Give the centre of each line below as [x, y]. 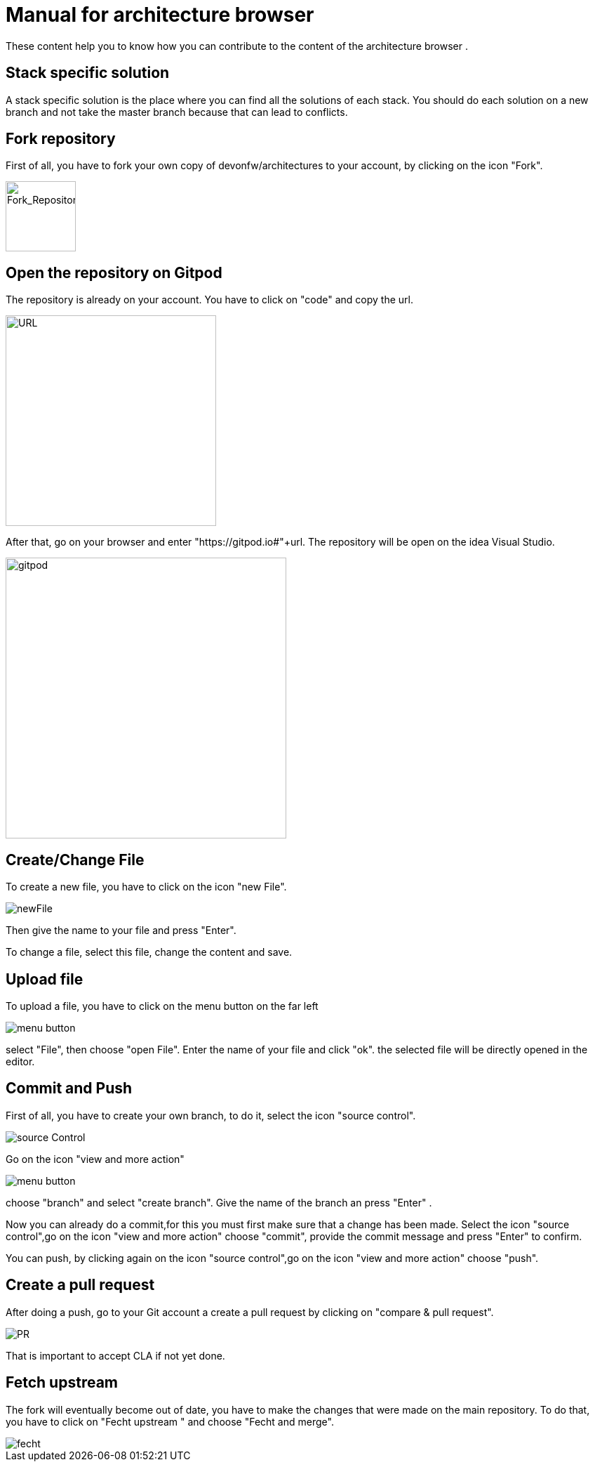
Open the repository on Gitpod [114, 272]
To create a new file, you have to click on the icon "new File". [146, 887]
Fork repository [61, 139]
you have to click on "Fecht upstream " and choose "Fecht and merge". [170, 1421]
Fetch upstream [62, 1383]
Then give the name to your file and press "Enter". [121, 930]
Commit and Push [69, 1088]
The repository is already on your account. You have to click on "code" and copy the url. [209, 300]
